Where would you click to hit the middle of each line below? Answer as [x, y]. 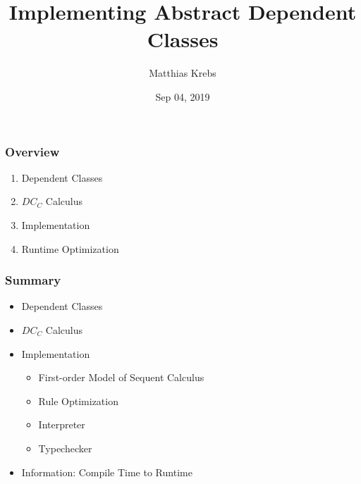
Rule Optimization [78, 401]
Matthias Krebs [183, 73]
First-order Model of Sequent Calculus [121, 377]
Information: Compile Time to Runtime [107, 472]
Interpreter [62, 424]
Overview [32, 151]
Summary [33, 280]
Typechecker [65, 448]
